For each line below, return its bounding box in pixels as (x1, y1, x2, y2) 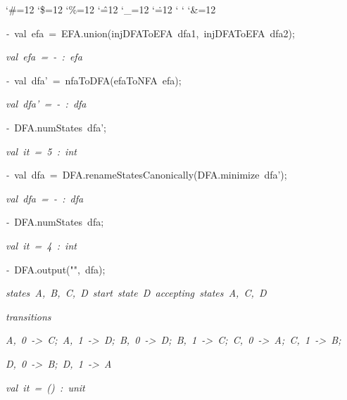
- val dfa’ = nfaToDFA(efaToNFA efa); (6, 72, 182, 87)
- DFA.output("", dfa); (6, 262, 106, 276)
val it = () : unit (6, 380, 85, 394)
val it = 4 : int (6, 238, 77, 252)
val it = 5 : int (6, 143, 77, 158)
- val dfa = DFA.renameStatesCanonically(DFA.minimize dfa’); (6, 167, 287, 182)
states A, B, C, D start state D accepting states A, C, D (6, 285, 267, 300)
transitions (6, 309, 51, 323)
